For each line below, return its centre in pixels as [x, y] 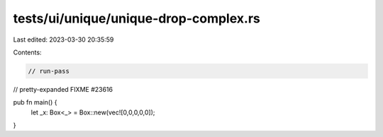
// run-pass [49, 71]
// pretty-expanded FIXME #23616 [63, 89]
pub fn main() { [35, 102]
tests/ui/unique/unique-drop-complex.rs [137, 18]
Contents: [27, 52]
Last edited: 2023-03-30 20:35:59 [63, 40]
